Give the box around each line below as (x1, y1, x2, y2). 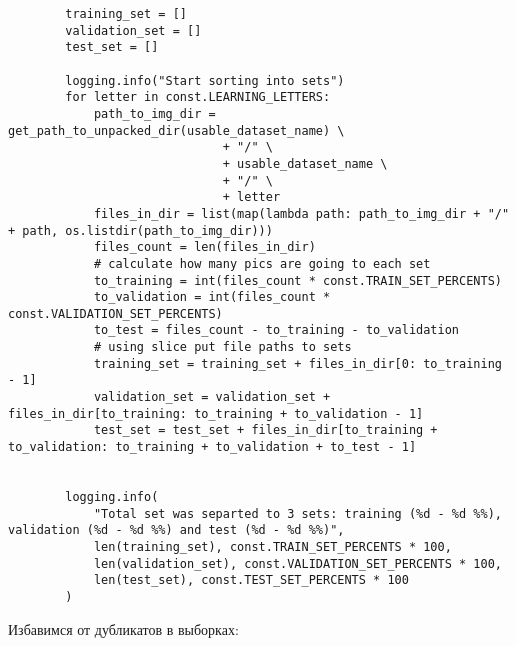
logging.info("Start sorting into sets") (65, 73, 345, 88)
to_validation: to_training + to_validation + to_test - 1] (8, 440, 417, 455)
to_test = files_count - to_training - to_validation (93, 323, 460, 338)
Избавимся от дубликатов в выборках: (8, 618, 239, 639)
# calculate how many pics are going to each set (93, 256, 431, 271)
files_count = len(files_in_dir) (93, 240, 316, 255)
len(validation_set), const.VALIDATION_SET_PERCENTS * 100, (93, 556, 502, 571)
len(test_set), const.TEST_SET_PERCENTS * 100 (93, 573, 409, 588)
